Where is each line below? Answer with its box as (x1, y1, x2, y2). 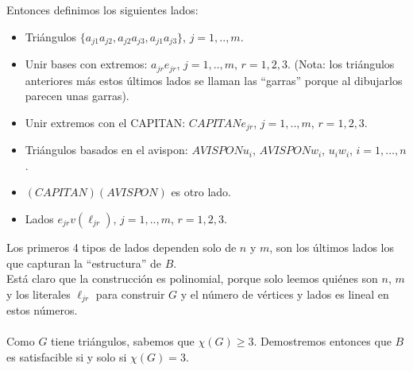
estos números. (6, 302, 78, 319)
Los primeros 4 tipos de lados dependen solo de (6, 238, 237, 255)
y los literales (6, 285, 71, 302)
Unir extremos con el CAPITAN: (25, 114, 186, 130)
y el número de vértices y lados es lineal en (180, 285, 389, 302)
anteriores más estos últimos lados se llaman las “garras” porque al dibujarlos (25, 71, 403, 88)
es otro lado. (171, 184, 231, 200)
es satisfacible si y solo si (6, 348, 127, 365)
